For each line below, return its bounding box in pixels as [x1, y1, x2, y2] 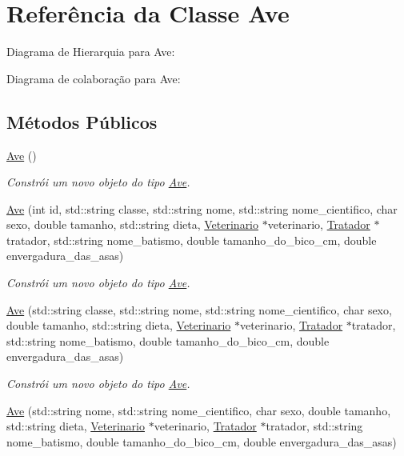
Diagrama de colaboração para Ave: [6, 70, 181, 86]
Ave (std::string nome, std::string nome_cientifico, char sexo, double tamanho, [6, 402, 391, 418]
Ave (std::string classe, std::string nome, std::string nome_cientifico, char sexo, [6, 301, 392, 318]
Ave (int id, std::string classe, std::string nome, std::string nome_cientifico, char [6, 200, 398, 217]
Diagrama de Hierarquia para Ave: [6, 43, 175, 60]
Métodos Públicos [6, 109, 158, 134]
